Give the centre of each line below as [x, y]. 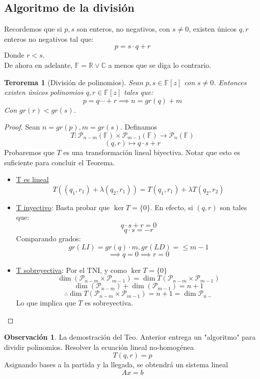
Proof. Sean [22, 127]
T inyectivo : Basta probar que [63, 207]
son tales [233, 207]
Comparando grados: [48, 238]
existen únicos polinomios [44, 92]
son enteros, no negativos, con [123, 29]
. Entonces [230, 82]
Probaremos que [29, 152]
